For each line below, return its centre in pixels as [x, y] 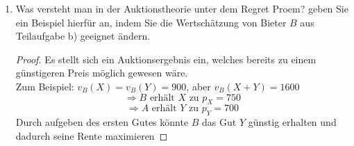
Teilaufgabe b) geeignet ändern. [83, 36]
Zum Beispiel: [45, 86]
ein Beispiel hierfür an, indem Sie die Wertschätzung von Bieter [151, 22]
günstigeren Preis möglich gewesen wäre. [102, 73]
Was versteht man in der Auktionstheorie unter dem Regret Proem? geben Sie [182, 8]
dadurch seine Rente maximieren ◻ [92, 135]
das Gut [219, 122]
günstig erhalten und [292, 122]
